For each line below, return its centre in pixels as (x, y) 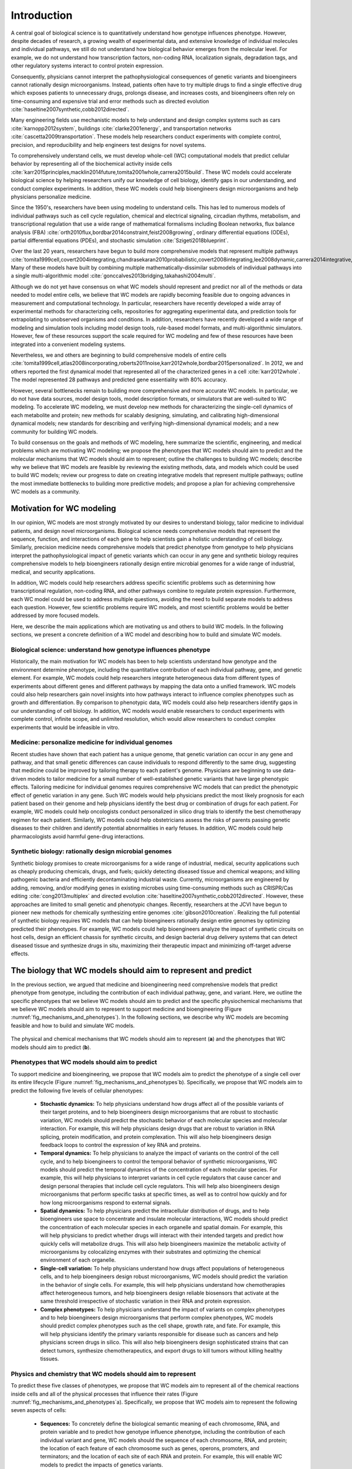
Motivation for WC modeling (64, 509)
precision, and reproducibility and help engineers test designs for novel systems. (109, 145)
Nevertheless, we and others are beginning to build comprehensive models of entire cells (119, 355)
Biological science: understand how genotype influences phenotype (111, 650)
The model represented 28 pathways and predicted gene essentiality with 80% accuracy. (119, 380)
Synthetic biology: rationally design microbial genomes (92, 851)
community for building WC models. (54, 431)
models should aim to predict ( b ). (51, 1047)
